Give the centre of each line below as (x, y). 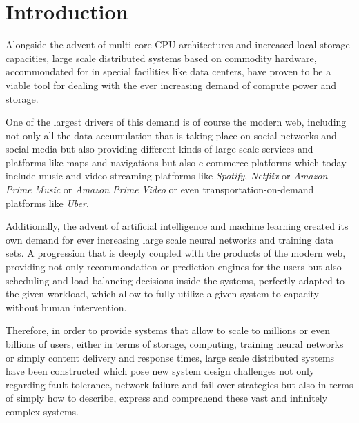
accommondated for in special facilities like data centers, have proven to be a (168, 71)
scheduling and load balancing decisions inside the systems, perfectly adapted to (175, 280)
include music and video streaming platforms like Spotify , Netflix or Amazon (167, 176)
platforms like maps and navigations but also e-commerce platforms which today (176, 162)
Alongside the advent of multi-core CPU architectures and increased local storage (178, 45)
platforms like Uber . (47, 203)
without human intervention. (66, 307)
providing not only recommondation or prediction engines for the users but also (174, 267)
